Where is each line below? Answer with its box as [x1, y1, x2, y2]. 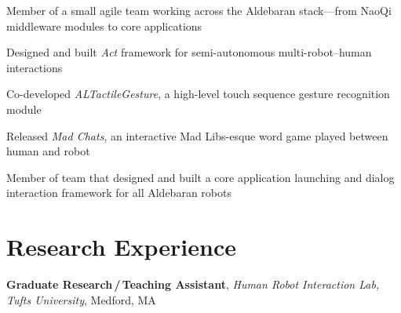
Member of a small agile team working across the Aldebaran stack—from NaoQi [6, 2, 392, 18]
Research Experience [6, 231, 236, 263]
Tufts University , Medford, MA [6, 291, 156, 308]
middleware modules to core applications [6, 17, 202, 34]
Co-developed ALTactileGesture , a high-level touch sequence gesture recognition [6, 86, 390, 102]
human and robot [6, 143, 90, 159]
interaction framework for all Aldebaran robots [6, 184, 231, 201]
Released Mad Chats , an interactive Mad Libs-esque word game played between [6, 127, 388, 144]
